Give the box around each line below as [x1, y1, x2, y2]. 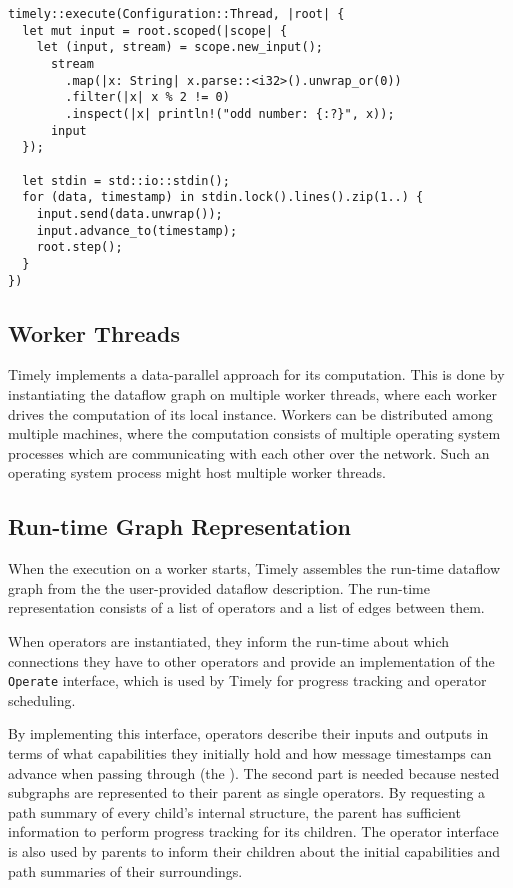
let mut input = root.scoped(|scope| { [22, 23, 288, 38]
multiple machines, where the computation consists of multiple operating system [8, 423, 501, 444]
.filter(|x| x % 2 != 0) [65, 90, 230, 105]
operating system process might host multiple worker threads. [8, 462, 386, 483]
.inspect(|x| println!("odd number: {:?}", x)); [65, 106, 395, 121]
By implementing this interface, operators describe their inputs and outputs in [8, 723, 489, 744]
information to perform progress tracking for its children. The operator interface [8, 821, 499, 842]
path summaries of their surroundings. [8, 860, 243, 881]
